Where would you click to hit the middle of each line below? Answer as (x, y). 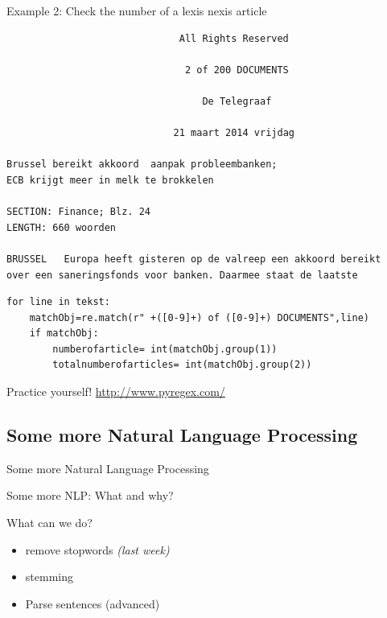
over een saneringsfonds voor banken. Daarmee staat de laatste (182, 275)
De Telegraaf (237, 101)
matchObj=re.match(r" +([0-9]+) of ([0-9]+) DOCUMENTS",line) (200, 317)
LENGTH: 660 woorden (62, 227)
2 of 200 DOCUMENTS (237, 70)
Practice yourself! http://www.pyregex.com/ (116, 391)
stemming (49, 577)
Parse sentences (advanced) (93, 603)
